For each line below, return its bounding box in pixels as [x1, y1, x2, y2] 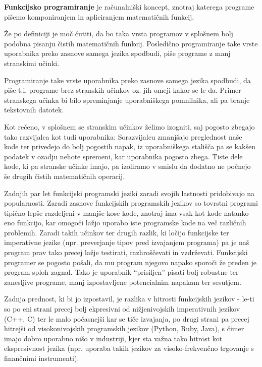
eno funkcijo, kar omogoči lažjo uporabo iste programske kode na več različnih [4, 217, 246, 228]
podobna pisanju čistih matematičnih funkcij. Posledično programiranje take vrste [4, 38, 258, 48]
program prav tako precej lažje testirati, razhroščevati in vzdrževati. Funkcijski [4, 247, 248, 258]
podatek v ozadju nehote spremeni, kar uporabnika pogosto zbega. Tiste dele [4, 151, 243, 161]
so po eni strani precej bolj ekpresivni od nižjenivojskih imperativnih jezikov [4, 303, 240, 314]
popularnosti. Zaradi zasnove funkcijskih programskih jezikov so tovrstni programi [4, 198, 258, 208]
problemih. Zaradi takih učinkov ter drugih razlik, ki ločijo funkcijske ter [4, 227, 229, 237]
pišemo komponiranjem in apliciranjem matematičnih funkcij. [4, 11, 194, 22]
